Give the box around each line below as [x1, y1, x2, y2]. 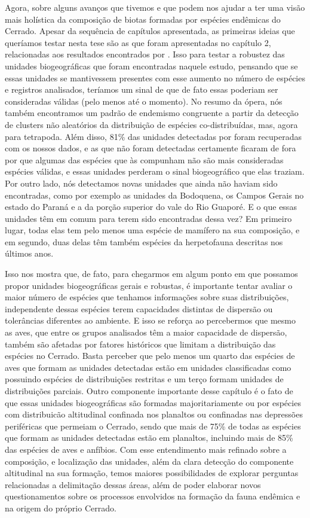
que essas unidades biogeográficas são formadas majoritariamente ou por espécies [5, 396, 301, 409]
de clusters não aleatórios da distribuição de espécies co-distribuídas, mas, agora [5, 118, 298, 130]
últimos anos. [5, 247, 54, 260]
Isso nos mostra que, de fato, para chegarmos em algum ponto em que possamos [5, 267, 298, 280]
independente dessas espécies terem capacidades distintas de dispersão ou [5, 302, 273, 315]
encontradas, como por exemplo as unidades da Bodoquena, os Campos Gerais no [5, 188, 304, 201]
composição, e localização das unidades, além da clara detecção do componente [5, 455, 294, 467]
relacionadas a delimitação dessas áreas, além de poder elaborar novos [5, 478, 261, 490]
